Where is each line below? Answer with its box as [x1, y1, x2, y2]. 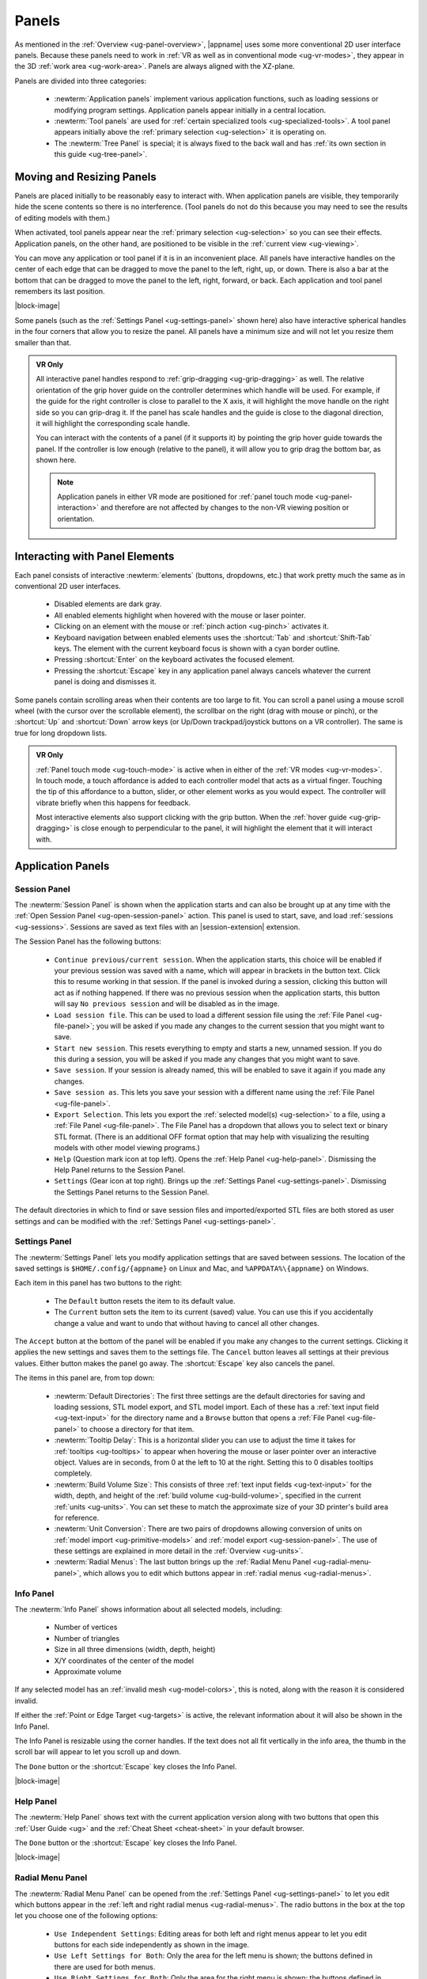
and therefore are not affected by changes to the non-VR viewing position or [100, 503, 350, 512]
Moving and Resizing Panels [14, 170, 157, 184]
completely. [54, 1468, 93, 1478]
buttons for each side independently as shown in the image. [54, 1940, 249, 1950]
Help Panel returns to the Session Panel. [54, 1164, 186, 1175]
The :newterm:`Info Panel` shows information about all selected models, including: [14, 1604, 282, 1614]
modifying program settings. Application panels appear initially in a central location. [54, 105, 327, 115]
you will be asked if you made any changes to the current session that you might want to [96, 1021, 385, 1031]
